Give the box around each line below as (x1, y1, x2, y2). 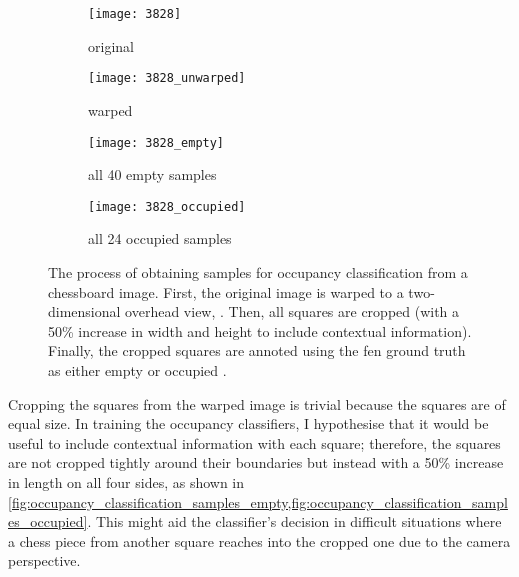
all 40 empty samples (88, 164, 217, 185)
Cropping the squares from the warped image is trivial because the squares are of (8, 393, 506, 414)
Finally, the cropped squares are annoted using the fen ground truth (48, 340, 466, 361)
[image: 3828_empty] (88, 135, 225, 150)
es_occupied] (8, 511, 88, 532)
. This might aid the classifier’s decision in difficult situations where (87, 511, 502, 532)
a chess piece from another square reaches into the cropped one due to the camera (8, 530, 511, 551)
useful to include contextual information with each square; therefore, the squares (8, 432, 501, 453)
